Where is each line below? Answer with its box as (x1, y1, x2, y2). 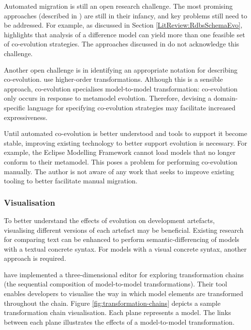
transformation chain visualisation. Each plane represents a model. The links (4, 307, 231, 317)
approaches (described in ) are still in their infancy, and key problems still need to (4, 10, 248, 20)
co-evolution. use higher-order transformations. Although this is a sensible (4, 74, 223, 84)
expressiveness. (4, 112, 48, 122)
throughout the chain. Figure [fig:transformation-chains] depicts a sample (4, 298, 221, 308)
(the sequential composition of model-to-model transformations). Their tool (4, 279, 227, 289)
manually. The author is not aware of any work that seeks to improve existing (4, 166, 235, 176)
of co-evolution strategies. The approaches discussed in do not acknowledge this (4, 39, 239, 49)
